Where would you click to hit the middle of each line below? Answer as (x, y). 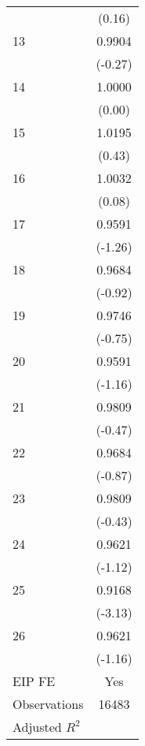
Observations (48, 704)
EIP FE (34, 681)
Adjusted (37, 727)
